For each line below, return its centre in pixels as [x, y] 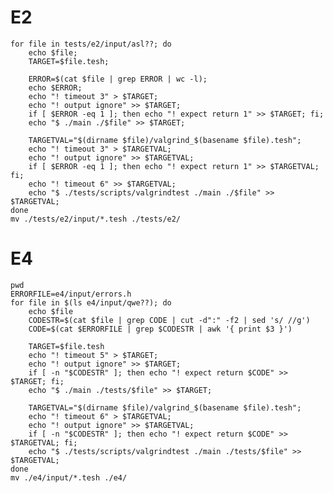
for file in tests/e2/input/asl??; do [91, 44]
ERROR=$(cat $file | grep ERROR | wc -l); [118, 79]
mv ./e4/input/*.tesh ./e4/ [69, 477]
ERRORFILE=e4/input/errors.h [71, 294]
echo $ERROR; [55, 87]
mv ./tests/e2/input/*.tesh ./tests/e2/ [96, 219]
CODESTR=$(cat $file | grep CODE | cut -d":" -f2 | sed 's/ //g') [169, 320]
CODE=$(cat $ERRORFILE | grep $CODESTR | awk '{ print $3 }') [160, 329]
